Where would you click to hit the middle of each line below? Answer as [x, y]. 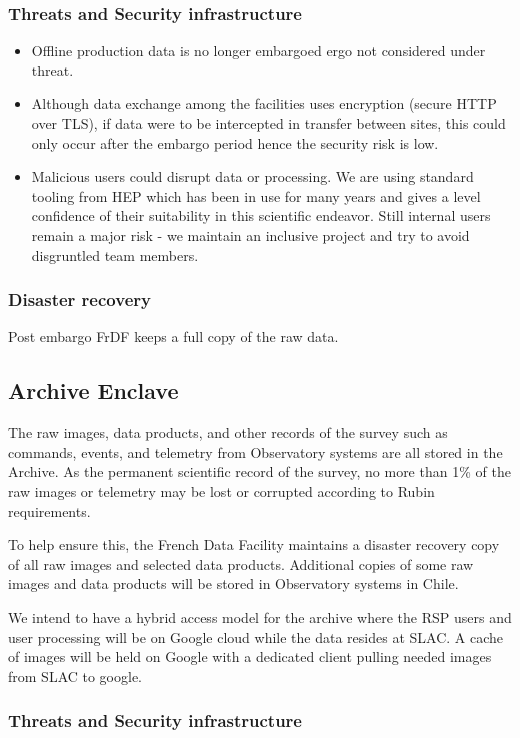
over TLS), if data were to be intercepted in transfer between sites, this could [268, 123]
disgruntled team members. [115, 254]
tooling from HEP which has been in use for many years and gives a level [256, 195]
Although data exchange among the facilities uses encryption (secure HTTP [264, 103]
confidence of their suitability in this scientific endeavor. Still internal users [261, 215]
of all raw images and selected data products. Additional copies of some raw [241, 563]
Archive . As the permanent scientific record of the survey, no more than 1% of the [259, 471]
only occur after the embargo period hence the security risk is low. [235, 142]
